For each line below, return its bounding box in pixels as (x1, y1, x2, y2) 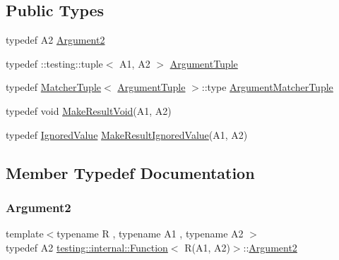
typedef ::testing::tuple (6, 56, 103, 70)
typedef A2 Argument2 (6, 32, 105, 47)
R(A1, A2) (184, 240, 230, 254)
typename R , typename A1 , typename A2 (56, 226, 244, 241)
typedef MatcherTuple (6, 80, 102, 94)
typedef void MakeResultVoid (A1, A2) (6, 103, 172, 118)
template (6, 226, 44, 241)
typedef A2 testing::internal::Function (6, 240, 168, 254)
